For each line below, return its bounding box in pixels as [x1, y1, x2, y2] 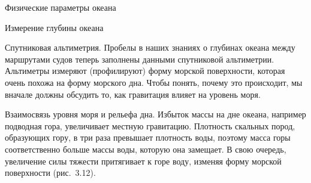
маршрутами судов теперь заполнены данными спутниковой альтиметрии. [5, 52, 274, 65]
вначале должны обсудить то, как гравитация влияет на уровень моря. [5, 88, 261, 100]
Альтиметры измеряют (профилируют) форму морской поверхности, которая [5, 64, 285, 77]
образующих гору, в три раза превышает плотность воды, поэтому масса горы [5, 131, 291, 144]
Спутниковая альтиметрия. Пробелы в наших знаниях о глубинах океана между [5, 41, 295, 54]
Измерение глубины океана [5, 21, 104, 33]
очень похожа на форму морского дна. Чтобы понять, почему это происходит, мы [5, 76, 303, 88]
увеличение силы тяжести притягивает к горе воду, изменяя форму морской [5, 154, 282, 167]
